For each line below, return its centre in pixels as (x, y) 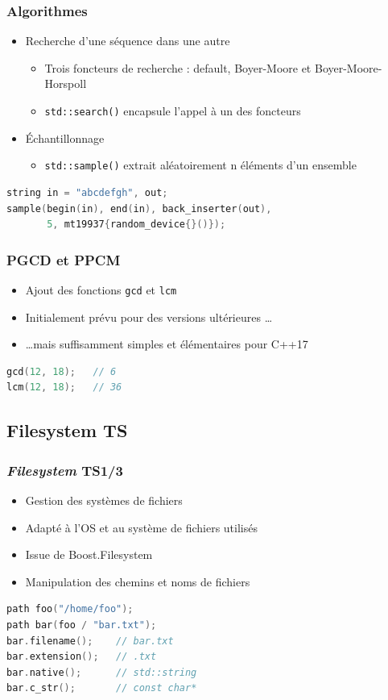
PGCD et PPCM (64, 259)
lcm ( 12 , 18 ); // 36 (64, 387)
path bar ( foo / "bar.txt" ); (82, 625)
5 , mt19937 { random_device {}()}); (136, 225)
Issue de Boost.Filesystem (89, 554)
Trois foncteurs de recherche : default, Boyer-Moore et (178, 67)
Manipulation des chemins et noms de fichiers (138, 581)
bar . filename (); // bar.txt (90, 641)
